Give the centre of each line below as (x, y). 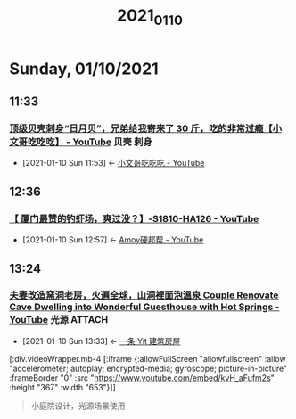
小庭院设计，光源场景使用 (78, 406)
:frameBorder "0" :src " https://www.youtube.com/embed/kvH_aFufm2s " (142, 378)
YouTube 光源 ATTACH (59, 320)
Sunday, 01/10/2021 (84, 69)
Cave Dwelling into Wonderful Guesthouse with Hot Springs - (144, 307)
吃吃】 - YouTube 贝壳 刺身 (95, 142)
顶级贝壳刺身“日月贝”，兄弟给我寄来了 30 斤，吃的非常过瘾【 (141, 128)
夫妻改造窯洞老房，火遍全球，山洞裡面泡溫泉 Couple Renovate (144, 295)
